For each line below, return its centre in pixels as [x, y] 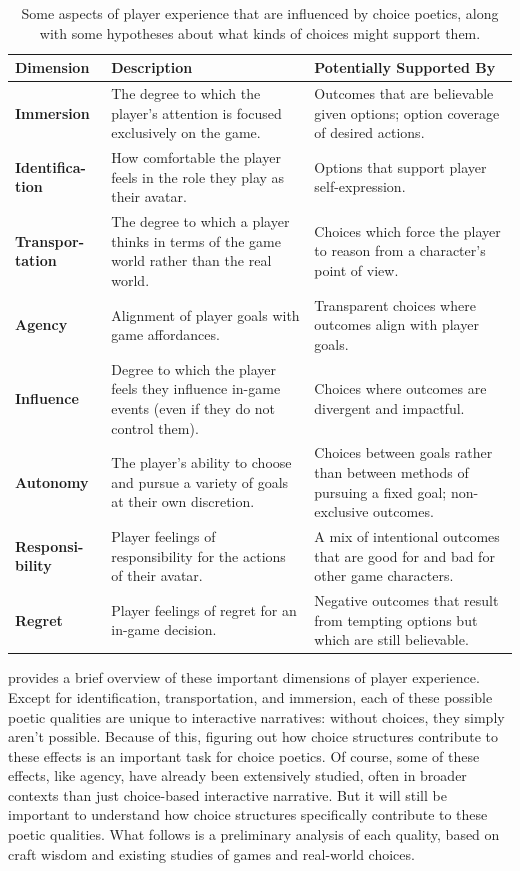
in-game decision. [164, 629]
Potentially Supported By [405, 67]
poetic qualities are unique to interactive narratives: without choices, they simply [256, 716]
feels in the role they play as [198, 176]
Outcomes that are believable [404, 93]
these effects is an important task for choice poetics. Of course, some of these [244, 755]
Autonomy [52, 481]
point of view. [356, 270]
